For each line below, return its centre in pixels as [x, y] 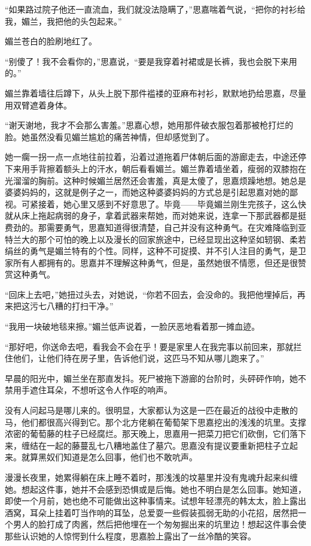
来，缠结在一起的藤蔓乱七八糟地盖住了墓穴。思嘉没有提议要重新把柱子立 [147, 445]
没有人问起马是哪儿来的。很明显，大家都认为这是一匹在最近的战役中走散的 [151, 410]
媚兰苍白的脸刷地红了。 [51, 41]
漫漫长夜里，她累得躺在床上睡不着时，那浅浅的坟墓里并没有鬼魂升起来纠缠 [151, 477]
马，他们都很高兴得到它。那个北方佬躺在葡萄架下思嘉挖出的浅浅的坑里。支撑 [155, 422]
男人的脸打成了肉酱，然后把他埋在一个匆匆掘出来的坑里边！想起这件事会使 [159, 524]
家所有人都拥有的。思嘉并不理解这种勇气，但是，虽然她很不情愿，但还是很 [151, 262]
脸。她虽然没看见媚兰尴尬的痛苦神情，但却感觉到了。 [109, 136]
